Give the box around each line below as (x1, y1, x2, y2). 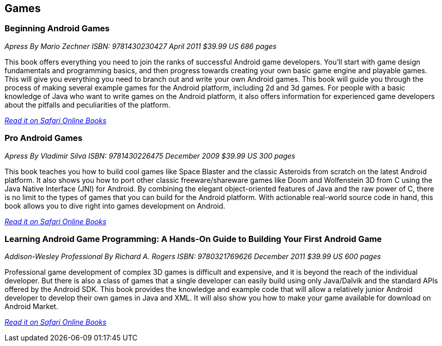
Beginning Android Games (5, 23, 110, 34)
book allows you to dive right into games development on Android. (5, 201, 226, 210)
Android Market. (5, 302, 58, 311)
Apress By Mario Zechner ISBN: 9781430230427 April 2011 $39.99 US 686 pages (5, 41, 277, 51)
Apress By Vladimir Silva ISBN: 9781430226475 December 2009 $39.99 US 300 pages (5, 151, 295, 160)
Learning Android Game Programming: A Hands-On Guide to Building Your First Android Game (5, 233, 382, 244)
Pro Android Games (5, 133, 83, 143)
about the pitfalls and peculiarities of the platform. (5, 100, 170, 109)
